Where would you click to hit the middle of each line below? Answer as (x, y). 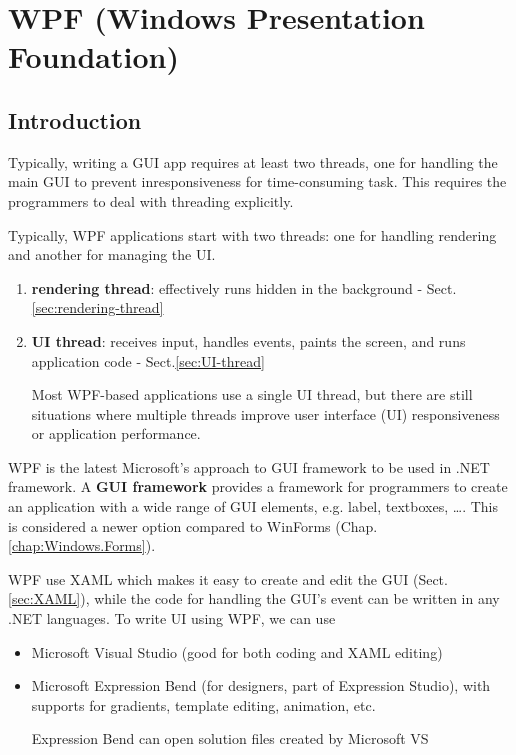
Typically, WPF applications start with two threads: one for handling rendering (252, 234)
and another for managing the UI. (112, 254)
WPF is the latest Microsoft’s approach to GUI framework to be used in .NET (249, 466)
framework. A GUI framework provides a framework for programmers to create (258, 486)
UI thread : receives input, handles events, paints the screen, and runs (248, 340)
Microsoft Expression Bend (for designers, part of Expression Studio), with (261, 685)
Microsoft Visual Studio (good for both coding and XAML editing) (237, 651)
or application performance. (116, 433)
